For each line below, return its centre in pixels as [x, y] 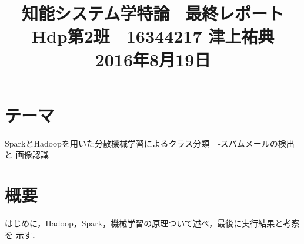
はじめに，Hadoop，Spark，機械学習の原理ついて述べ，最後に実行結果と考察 [152, 223]
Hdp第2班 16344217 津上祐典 [153, 36]
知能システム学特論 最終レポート [153, 13]
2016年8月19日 [153, 59]
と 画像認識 [27, 155]
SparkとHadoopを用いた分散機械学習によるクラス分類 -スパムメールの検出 [150, 143]
